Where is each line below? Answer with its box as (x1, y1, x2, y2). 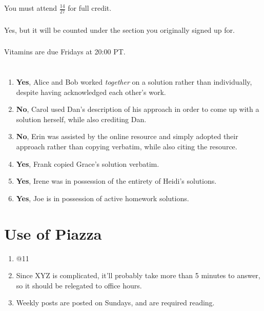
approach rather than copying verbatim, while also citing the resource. (16, 141, 237, 152)
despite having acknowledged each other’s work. (16, 86, 166, 97)
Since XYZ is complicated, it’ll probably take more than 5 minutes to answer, (16, 270, 260, 281)
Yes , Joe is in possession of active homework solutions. (16, 192, 189, 203)
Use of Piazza (4, 223, 102, 244)
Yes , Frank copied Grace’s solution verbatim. (16, 158, 159, 169)
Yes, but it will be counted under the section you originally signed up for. (4, 24, 235, 35)
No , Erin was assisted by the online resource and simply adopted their (16, 131, 238, 142)
